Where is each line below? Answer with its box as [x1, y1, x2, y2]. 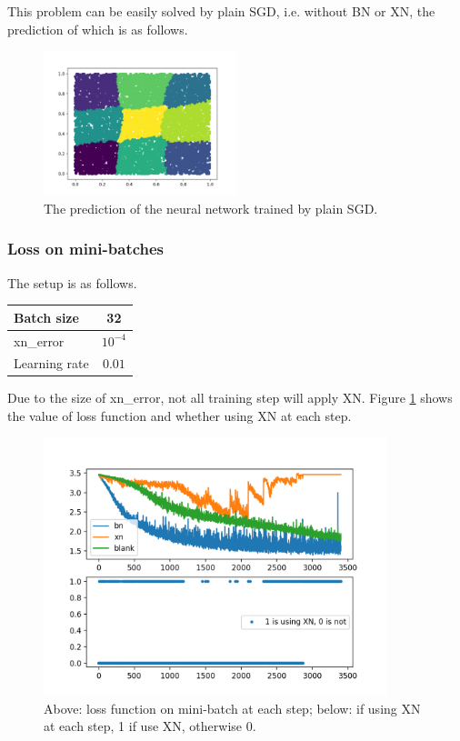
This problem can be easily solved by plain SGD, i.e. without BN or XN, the [7, 2, 435, 20]
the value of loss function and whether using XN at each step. [7, 406, 352, 426]
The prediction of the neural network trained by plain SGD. [44, 198, 378, 217]
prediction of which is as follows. [7, 19, 188, 38]
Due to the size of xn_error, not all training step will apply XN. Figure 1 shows [7, 388, 453, 407]
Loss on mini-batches [7, 237, 165, 260]
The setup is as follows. [7, 273, 137, 292]
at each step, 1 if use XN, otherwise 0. [44, 716, 256, 736]
